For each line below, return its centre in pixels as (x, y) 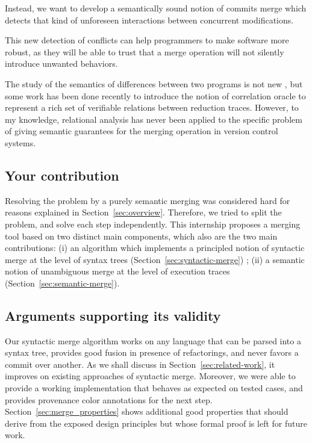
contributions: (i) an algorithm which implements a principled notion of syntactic (155, 248)
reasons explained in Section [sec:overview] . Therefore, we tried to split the (143, 212)
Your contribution (62, 175)
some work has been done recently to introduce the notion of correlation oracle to (155, 95)
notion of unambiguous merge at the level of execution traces (117, 271)
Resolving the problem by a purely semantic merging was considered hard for (148, 200)
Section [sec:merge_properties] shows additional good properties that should (147, 411)
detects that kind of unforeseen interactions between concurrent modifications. (149, 20)
